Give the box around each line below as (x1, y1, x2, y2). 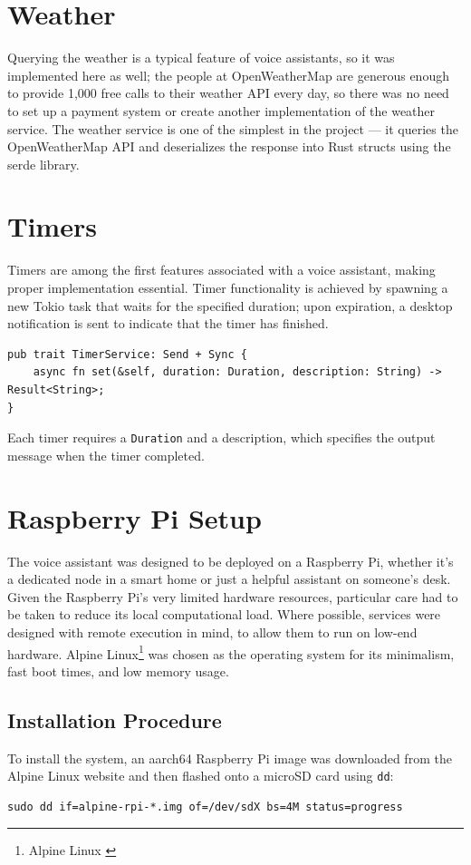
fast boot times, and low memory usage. (7, 661, 229, 680)
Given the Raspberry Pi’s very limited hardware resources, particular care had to (7, 587, 458, 606)
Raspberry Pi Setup (7, 499, 262, 536)
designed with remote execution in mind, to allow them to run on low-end (7, 622, 418, 641)
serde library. (7, 154, 80, 173)
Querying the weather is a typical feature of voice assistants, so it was (7, 48, 395, 67)
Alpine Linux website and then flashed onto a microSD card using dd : (7, 766, 394, 785)
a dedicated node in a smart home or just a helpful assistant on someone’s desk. (7, 569, 451, 588)
